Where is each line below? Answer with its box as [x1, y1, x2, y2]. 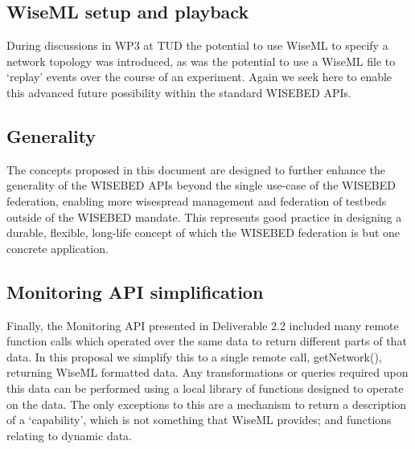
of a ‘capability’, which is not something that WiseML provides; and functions [6, 411, 392, 428]
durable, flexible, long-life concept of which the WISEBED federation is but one [6, 224, 401, 241]
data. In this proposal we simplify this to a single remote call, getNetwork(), [6, 348, 382, 365]
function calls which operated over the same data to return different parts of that [6, 333, 407, 349]
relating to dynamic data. [6, 427, 133, 443]
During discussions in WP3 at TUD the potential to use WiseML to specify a [6, 37, 388, 54]
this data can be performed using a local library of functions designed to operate [6, 379, 404, 396]
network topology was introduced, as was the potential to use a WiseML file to [6, 52, 396, 69]
